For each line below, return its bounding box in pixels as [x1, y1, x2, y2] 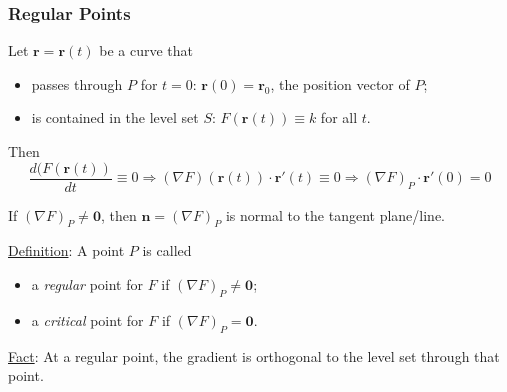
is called [142, 240, 192, 261]
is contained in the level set [31, 107, 199, 128]
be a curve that [99, 40, 193, 61]
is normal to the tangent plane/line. [225, 204, 445, 225]
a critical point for [31, 309, 144, 330]
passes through [31, 73, 123, 94]
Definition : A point [8, 240, 125, 261]
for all [320, 107, 358, 128]
